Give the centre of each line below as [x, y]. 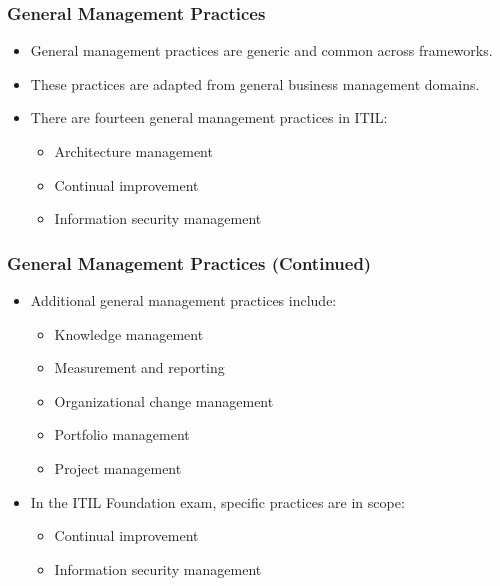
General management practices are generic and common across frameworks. [261, 50]
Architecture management [133, 151]
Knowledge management [129, 333]
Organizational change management [164, 400]
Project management [118, 467]
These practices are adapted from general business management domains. [255, 83]
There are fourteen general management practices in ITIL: [209, 117]
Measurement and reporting [139, 367]
